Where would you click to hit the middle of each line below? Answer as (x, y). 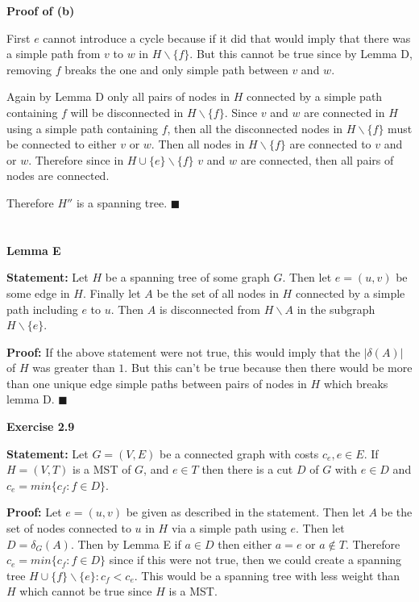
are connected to (330, 144)
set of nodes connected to (69, 528)
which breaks (356, 383)
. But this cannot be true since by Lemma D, (301, 54)
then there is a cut (247, 469)
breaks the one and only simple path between (176, 69)
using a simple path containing (83, 128)
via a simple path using (229, 528)
